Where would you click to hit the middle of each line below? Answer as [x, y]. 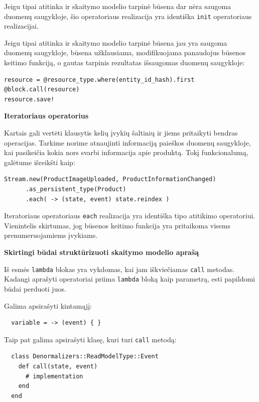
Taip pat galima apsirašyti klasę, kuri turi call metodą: [90, 339]
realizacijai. [21, 26]
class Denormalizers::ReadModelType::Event [85, 357]
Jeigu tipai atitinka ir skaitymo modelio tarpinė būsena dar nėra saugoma [118, 6]
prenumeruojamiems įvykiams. [51, 235]
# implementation [54, 376]
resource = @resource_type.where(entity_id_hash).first [99, 80]
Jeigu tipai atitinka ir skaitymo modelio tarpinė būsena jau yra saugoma [116, 42]
